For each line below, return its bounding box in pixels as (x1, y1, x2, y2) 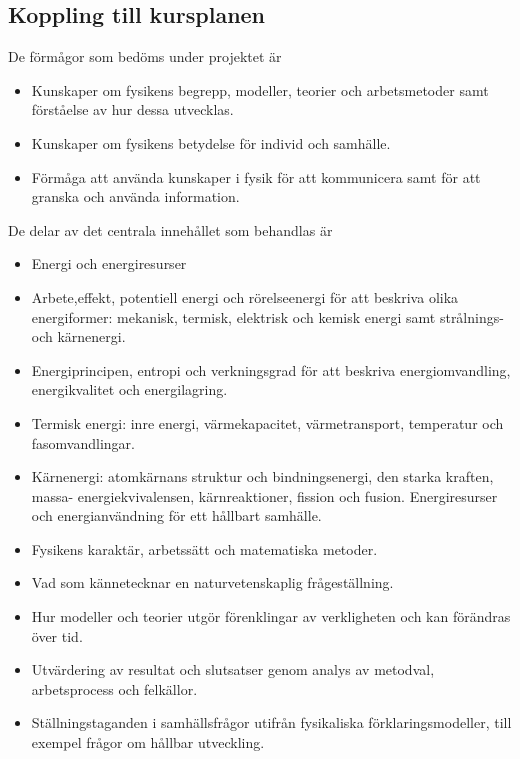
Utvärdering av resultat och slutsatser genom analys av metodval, (31, 659, 435, 680)
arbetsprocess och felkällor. (31, 678, 198, 699)
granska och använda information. (31, 186, 240, 207)
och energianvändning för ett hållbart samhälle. (31, 505, 322, 526)
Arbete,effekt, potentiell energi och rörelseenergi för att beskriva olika (31, 286, 459, 307)
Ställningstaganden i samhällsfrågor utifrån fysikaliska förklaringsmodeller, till (31, 712, 512, 733)
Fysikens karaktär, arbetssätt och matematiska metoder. (31, 538, 378, 559)
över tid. (31, 625, 83, 646)
